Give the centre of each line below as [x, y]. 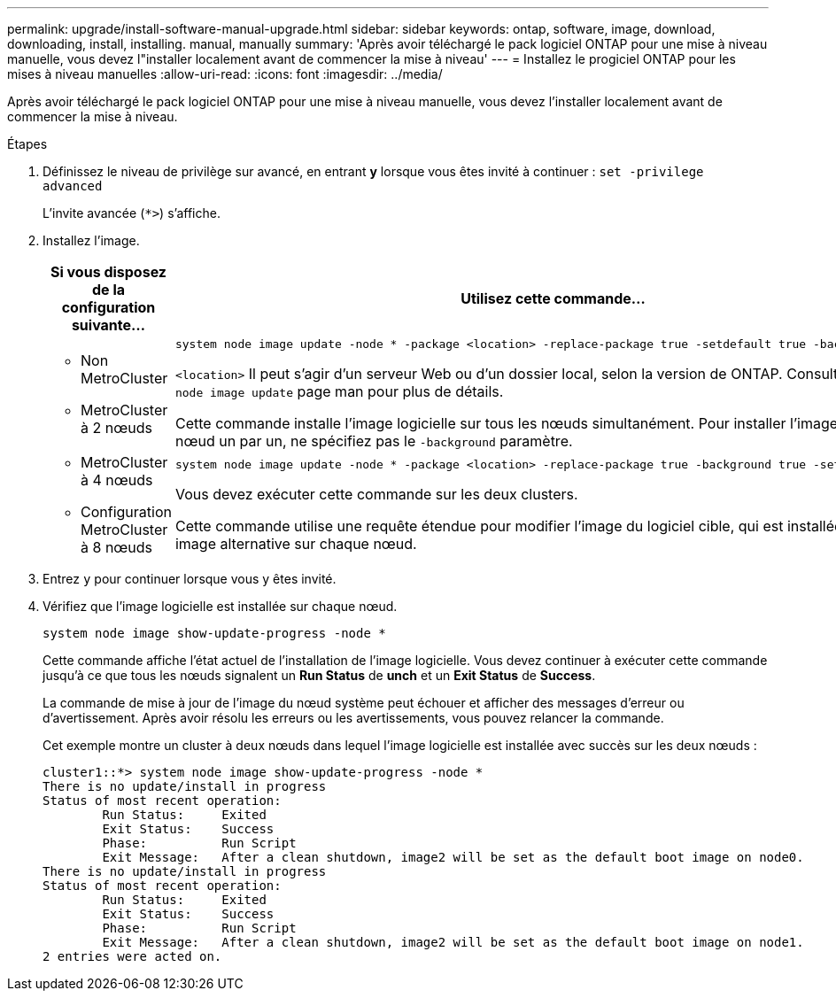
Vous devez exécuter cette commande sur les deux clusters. [376, 494]
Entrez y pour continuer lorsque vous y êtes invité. [190, 579]
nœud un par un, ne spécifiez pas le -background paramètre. [374, 441]
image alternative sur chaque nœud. [296, 543]
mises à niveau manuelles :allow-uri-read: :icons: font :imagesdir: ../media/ [225, 74]
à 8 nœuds [117, 547]
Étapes [27, 144]
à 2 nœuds [116, 427]
